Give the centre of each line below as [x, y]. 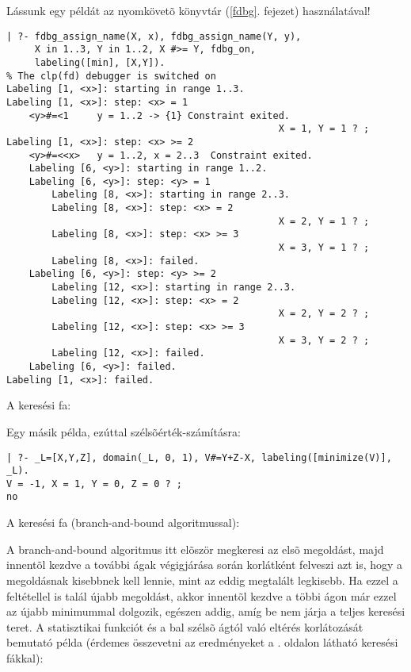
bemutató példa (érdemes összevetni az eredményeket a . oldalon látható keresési [202, 642]
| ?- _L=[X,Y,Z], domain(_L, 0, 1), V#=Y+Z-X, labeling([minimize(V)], [199, 457]
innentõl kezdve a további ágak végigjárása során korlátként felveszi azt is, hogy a [205, 564]
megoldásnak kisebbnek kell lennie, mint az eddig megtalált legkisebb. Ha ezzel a [202, 580]
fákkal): [25, 657]
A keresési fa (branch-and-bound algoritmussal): [123, 522]
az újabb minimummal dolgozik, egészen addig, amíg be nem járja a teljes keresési [206, 611]
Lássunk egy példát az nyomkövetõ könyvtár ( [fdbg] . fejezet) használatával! [188, 10]
